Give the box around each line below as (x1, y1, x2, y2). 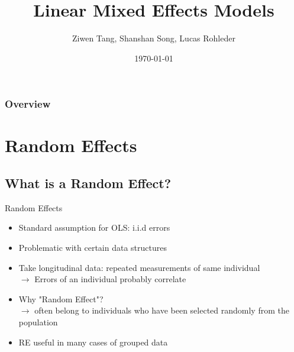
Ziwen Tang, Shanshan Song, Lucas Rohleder (72, 32, 235, 44)
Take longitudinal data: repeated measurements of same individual (18, 261, 260, 273)
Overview (5, 96, 51, 111)
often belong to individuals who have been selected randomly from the (34, 304, 289, 317)
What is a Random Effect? (5, 174, 172, 192)
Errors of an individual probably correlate (34, 273, 186, 285)
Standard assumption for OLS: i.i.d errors (18, 221, 170, 234)
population (18, 315, 58, 328)
